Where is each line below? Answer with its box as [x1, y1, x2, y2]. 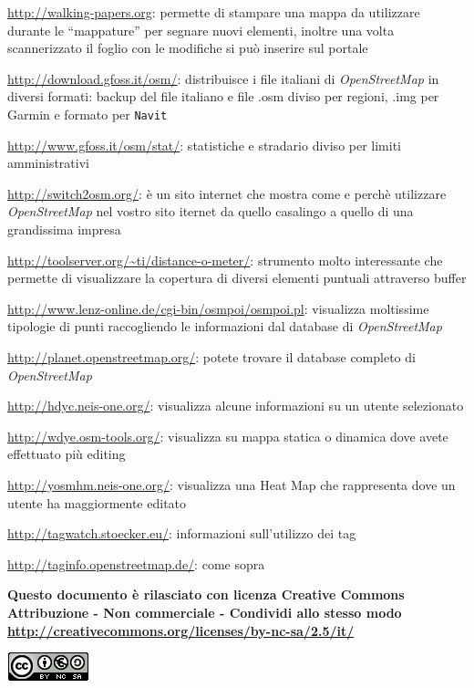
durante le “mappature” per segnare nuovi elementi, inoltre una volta [7, 20, 395, 39]
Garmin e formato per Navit [7, 104, 168, 123]
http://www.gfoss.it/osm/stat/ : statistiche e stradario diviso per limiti [7, 135, 402, 154]
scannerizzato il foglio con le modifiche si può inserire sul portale [7, 38, 368, 57]
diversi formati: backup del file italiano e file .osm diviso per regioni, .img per [7, 87, 439, 106]
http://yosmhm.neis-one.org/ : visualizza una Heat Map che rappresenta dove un [7, 474, 456, 494]
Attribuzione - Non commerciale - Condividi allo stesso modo [7, 602, 402, 621]
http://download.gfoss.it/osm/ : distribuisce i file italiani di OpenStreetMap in [7, 68, 439, 88]
